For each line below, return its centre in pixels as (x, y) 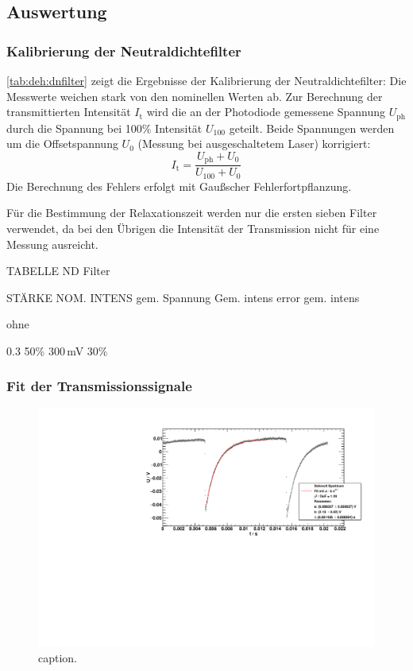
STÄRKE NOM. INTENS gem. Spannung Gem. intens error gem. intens (183, 297)
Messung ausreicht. (52, 244)
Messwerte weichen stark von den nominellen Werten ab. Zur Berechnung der (195, 96)
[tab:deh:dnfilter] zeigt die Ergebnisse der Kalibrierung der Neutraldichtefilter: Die (206, 80)
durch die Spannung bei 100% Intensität (104, 128)
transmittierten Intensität (69, 112)
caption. (58, 657)
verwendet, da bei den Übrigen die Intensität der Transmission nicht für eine (193, 228)
